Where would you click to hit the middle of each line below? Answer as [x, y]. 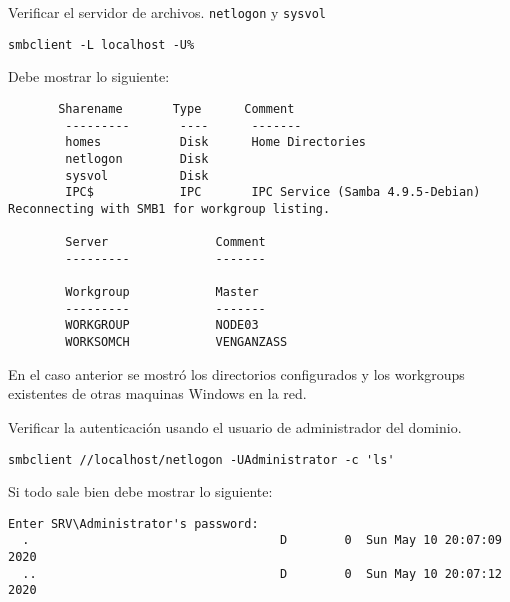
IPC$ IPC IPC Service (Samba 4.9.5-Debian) [273, 192]
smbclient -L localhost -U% [101, 44]
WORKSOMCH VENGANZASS [176, 342]
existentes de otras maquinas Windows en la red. [157, 393]
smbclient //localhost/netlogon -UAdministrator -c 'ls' [201, 459]
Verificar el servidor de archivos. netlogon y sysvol [167, 12]
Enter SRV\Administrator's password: [133, 523]
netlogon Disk [137, 158]
